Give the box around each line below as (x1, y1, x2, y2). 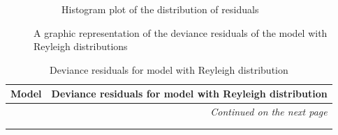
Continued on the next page (210, 104, 328, 119)
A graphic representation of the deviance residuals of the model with (34, 25, 328, 40)
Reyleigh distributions (34, 39, 128, 54)
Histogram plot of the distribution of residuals (61, 2, 259, 16)
